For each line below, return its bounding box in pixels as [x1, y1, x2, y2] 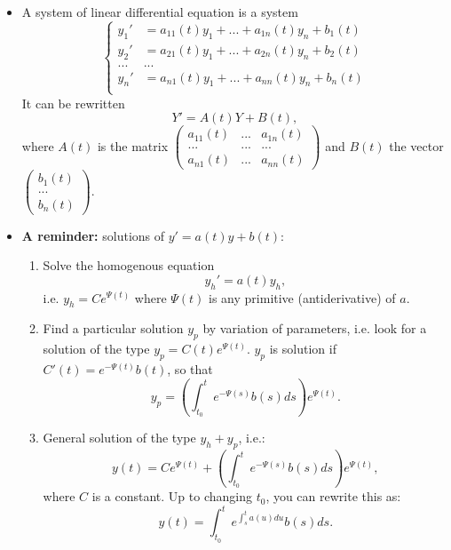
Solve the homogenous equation [43, 256, 215, 275]
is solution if [269, 339, 336, 358]
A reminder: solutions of [21, 226, 165, 244]
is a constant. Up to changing [91, 487, 252, 506]
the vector [389, 136, 444, 155]
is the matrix [97, 136, 169, 155]
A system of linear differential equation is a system [21, 3, 298, 20]
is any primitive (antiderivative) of [209, 288, 396, 307]
